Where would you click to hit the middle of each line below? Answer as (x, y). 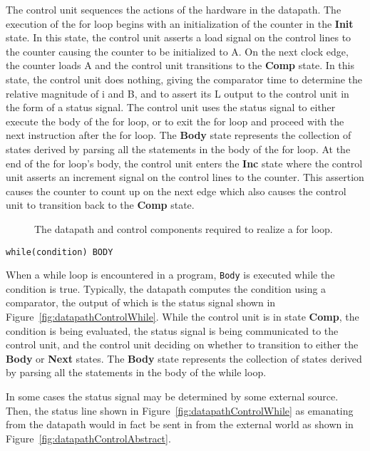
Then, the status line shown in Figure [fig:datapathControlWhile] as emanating (180, 410)
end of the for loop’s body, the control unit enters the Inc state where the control (184, 163)
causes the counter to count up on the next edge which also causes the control (176, 191)
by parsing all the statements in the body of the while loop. (136, 372)
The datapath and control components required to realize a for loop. (184, 228)
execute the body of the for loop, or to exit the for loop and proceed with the (175, 121)
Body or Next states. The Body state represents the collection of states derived (184, 358)
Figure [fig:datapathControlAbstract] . (88, 438)
